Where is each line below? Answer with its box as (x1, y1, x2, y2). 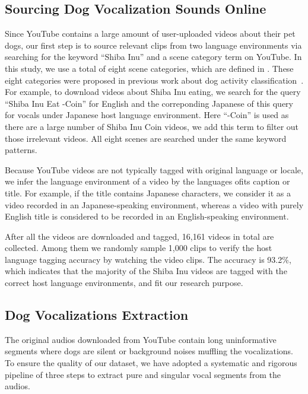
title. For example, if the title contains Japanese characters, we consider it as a (5, 186, 291, 199)
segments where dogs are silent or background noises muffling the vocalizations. (5, 345, 293, 357)
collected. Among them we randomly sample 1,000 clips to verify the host (5, 242, 272, 254)
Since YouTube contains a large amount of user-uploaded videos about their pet (5, 27, 296, 40)
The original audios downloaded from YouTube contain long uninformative (5, 333, 277, 345)
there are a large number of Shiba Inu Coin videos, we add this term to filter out (5, 120, 299, 132)
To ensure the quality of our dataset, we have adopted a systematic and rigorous (5, 357, 297, 369)
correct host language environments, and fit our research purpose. (5, 277, 243, 289)
